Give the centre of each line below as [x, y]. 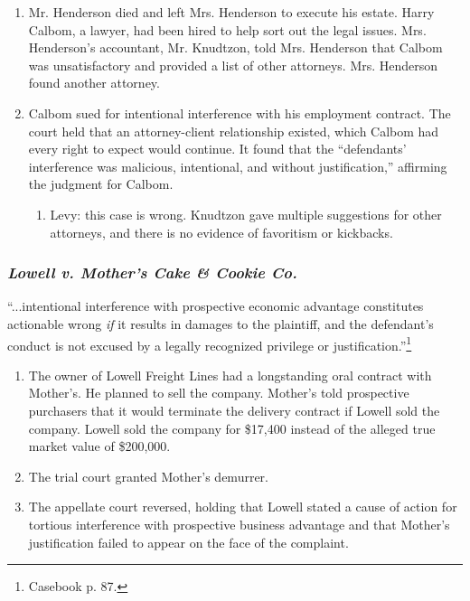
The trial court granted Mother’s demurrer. [148, 476]
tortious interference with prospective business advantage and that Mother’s [239, 524]
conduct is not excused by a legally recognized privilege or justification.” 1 [210, 343]
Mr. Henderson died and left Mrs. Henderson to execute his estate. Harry [231, 12]
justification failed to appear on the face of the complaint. [188, 542]
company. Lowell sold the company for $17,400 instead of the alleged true [232, 428]
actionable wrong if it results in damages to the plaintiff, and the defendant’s [221, 323]
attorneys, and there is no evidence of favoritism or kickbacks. [221, 232]
